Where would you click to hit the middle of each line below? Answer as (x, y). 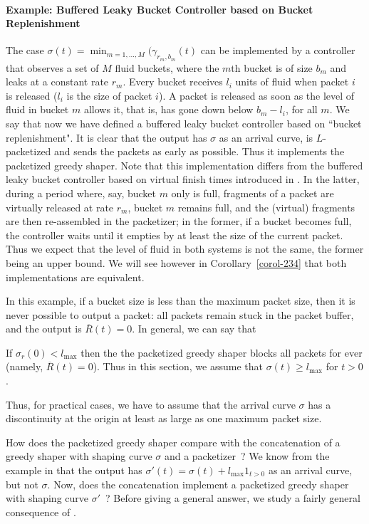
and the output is (44, 329)
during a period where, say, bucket (81, 193)
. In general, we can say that (194, 329)
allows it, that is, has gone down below (168, 109)
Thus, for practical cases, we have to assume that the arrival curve (151, 404)
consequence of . (41, 512)
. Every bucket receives (173, 82)
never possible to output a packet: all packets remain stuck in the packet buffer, (180, 314)
